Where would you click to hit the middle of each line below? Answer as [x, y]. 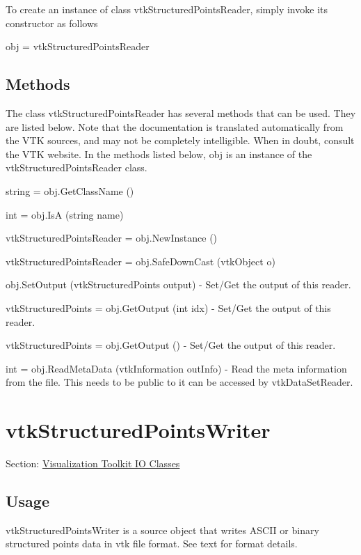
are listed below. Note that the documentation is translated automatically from [175, 126]
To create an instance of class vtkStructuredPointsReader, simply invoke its [167, 9]
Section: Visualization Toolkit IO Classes [93, 463]
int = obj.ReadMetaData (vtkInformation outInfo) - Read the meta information [176, 368]
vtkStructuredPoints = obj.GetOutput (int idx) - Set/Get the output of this [168, 307]
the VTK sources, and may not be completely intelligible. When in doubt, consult [180, 140]
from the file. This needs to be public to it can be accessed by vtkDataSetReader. [179, 382]
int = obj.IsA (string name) [65, 214]
